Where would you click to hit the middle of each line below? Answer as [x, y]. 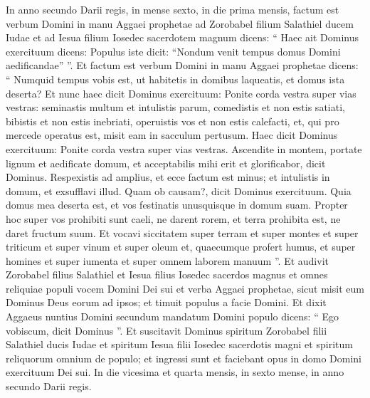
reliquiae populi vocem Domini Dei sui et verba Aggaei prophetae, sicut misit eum [185, 288]
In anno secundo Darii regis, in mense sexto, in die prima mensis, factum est [173, 9]
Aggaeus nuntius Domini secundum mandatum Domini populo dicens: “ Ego [172, 316]
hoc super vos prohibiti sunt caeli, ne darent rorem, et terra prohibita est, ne [173, 218]
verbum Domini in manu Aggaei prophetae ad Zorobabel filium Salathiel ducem [180, 23]
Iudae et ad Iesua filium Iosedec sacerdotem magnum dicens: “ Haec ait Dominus [182, 37]
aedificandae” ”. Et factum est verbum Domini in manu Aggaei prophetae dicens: [182, 65]
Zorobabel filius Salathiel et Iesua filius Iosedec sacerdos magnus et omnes [167, 274]
